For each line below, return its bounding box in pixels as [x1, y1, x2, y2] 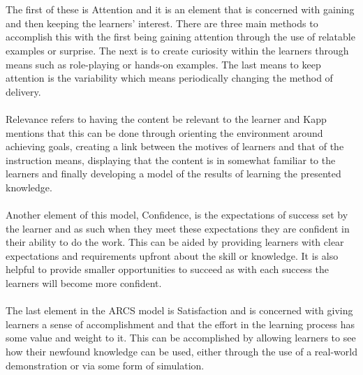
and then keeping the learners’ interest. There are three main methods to [6, 15, 318, 30]
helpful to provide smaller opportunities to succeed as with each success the [6, 262, 329, 277]
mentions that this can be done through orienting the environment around [6, 125, 323, 140]
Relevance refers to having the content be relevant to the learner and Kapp [6, 111, 327, 126]
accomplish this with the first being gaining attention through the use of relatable [6, 29, 355, 44]
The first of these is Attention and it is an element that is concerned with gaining [6, 2, 355, 17]
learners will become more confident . [6, 276, 162, 291]
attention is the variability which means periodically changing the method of [6, 71, 333, 85]
